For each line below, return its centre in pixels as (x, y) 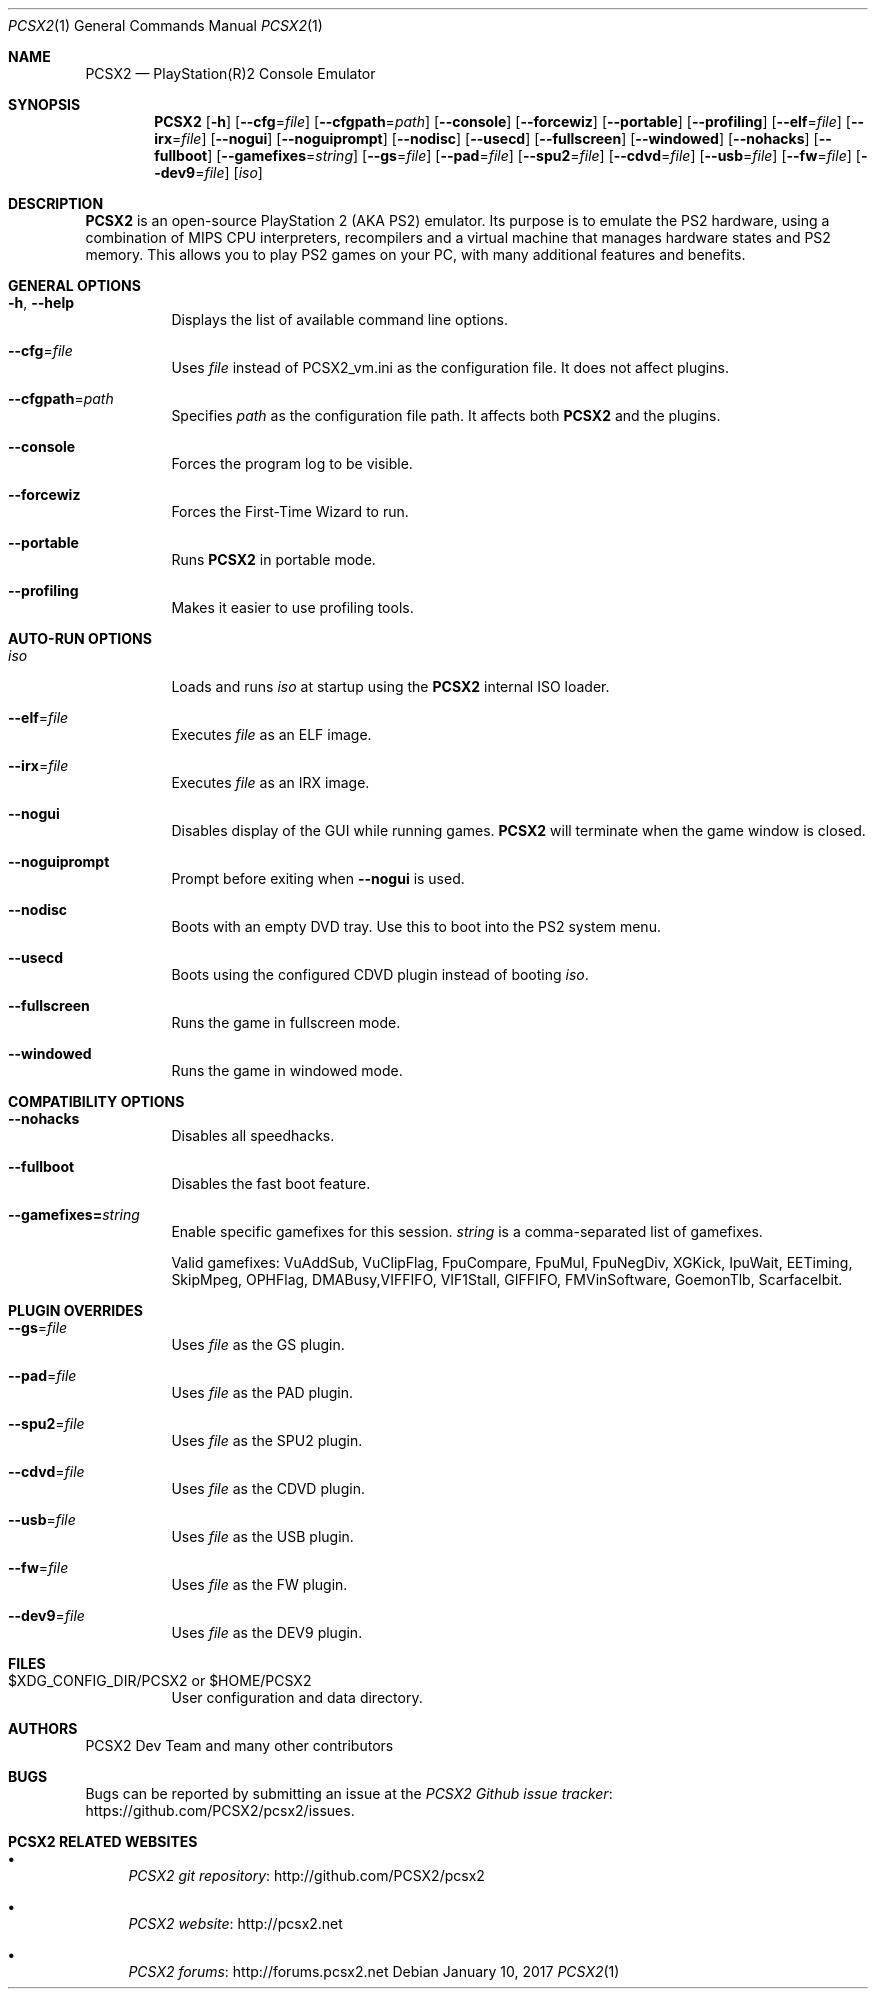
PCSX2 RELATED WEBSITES (103, 1841)
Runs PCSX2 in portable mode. (273, 559)
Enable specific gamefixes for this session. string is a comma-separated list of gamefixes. (467, 1231)
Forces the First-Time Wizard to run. (290, 511)
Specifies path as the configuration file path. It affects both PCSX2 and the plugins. (446, 415)
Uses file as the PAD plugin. (262, 1392)
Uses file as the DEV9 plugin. (267, 1632)
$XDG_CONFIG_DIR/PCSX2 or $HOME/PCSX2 (160, 1680)
